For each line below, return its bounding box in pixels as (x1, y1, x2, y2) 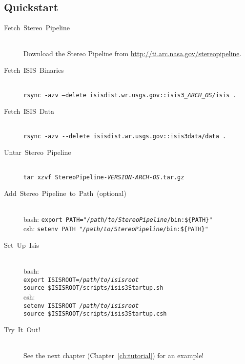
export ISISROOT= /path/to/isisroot (23, 276, 139, 283)
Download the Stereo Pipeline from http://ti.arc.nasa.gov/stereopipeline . (23, 48, 242, 59)
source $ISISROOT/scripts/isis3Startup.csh (23, 310, 167, 318)
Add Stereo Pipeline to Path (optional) (4, 188, 126, 198)
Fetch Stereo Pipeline (4, 22, 70, 33)
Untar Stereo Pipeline (4, 147, 71, 157)
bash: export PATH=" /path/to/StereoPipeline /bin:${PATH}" (23, 214, 213, 224)
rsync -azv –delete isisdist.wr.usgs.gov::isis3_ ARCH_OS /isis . (23, 92, 237, 99)
